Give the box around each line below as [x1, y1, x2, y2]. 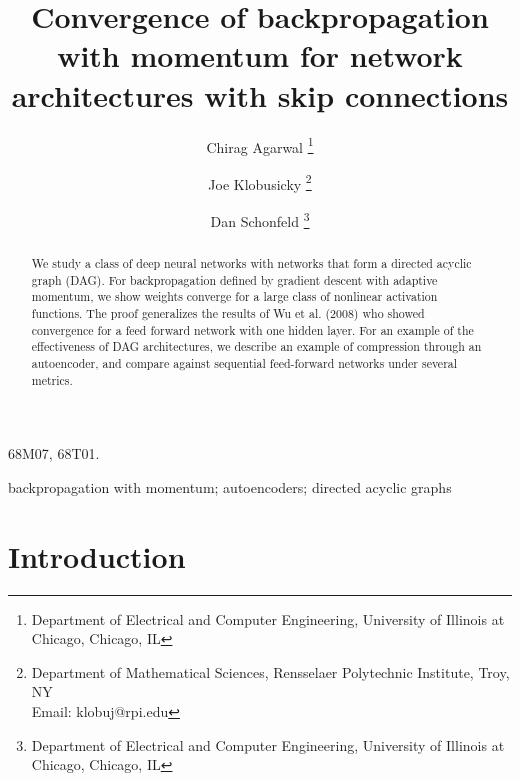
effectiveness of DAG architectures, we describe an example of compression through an [31, 338, 482, 355]
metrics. [31, 371, 73, 388]
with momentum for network [57, 35, 463, 76]
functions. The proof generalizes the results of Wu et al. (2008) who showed [31, 305, 425, 322]
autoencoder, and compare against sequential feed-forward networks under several [31, 354, 458, 371]
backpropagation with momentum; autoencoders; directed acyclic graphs [8, 476, 452, 497]
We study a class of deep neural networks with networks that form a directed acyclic [31, 255, 472, 272]
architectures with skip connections [11, 74, 509, 115]
